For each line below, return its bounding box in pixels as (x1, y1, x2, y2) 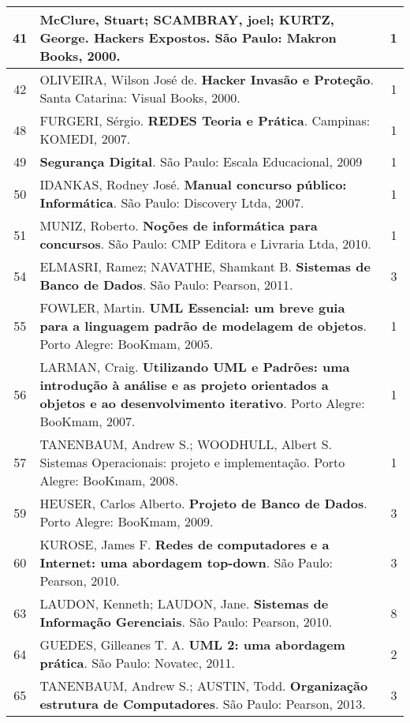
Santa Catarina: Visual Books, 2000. (39, 88, 240, 107)
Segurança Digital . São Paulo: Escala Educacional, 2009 (39, 152, 363, 170)
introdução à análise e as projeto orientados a (39, 376, 329, 394)
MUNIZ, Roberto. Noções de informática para (39, 216, 318, 234)
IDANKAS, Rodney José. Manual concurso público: (39, 175, 347, 193)
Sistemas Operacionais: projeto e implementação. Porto (39, 453, 345, 471)
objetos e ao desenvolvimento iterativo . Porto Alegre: (39, 394, 365, 412)
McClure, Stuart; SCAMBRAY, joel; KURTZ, (39, 10, 334, 28)
